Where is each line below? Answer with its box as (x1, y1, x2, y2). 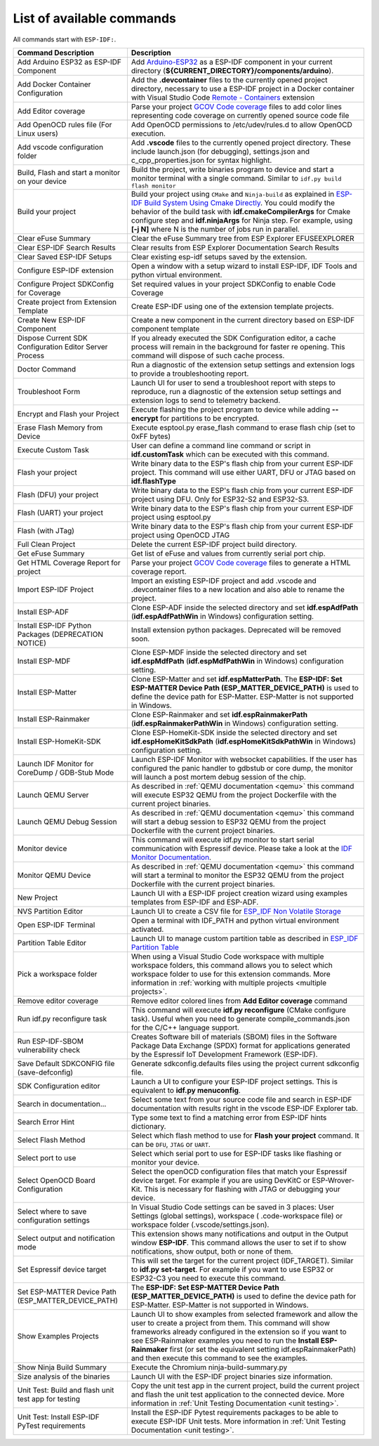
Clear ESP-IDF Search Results (17, 242, 116, 252)
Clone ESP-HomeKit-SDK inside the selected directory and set (131, 728, 338, 737)
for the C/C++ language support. (131, 1023, 240, 1032)
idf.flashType (131, 476, 177, 486)
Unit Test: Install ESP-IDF (17, 1412, 100, 1421)
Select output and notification (17, 1233, 115, 1243)
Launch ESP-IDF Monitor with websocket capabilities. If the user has (131, 754, 357, 764)
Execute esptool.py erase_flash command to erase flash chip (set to (131, 422, 356, 432)
